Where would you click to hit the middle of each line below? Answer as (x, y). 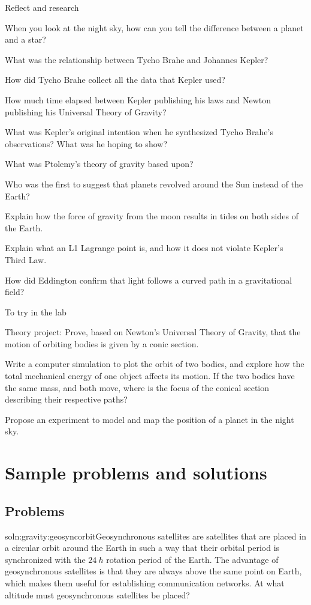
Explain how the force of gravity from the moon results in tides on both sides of (152, 216)
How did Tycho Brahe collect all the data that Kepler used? (115, 80)
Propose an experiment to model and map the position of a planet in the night (150, 419)
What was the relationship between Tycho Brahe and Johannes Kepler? (137, 59)
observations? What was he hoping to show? (86, 143)
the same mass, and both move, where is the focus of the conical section (137, 387)
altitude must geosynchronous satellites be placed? (97, 594)
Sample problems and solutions (136, 473)
